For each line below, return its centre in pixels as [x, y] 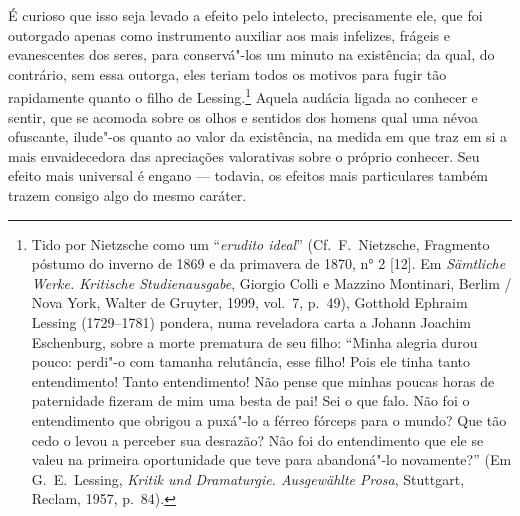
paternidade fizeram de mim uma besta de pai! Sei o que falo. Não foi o [250, 400]
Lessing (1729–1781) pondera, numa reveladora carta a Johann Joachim [251, 321]
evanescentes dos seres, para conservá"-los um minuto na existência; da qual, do [251, 54]
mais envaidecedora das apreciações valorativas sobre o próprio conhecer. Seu [244, 155]
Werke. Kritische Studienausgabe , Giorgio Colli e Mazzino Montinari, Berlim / [271, 282]
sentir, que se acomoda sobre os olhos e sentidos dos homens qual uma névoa [243, 116]
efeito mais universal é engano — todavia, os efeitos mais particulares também [248, 175]
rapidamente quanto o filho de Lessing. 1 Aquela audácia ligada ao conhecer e [243, 96]
